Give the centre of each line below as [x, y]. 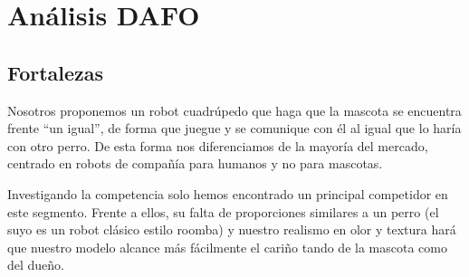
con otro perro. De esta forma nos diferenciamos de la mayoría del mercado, [218, 145]
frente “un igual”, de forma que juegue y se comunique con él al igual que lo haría [234, 128]
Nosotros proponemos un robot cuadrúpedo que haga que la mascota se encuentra [234, 110]
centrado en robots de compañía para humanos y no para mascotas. [195, 163]
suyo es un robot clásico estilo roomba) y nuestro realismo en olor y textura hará [232, 229]
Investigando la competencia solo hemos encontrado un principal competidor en [228, 193]
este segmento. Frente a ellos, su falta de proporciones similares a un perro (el [223, 211]
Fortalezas [56, 72]
